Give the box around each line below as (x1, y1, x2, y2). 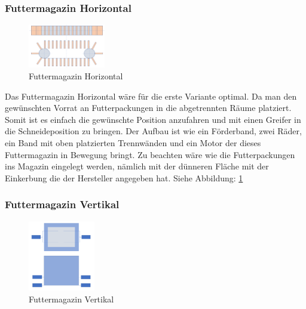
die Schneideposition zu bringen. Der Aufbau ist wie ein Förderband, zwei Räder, (5, 125, 302, 137)
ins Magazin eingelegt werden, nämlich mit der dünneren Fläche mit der (5, 160, 269, 172)
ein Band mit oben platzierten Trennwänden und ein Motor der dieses (5, 136, 261, 149)
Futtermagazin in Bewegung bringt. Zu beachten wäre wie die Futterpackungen (5, 148, 295, 160)
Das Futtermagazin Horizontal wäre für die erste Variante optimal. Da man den (5, 89, 297, 102)
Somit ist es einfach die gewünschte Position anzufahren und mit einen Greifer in (5, 113, 301, 125)
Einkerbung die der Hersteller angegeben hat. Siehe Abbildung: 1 (5, 171, 243, 184)
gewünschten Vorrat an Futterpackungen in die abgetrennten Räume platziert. (5, 101, 292, 114)
